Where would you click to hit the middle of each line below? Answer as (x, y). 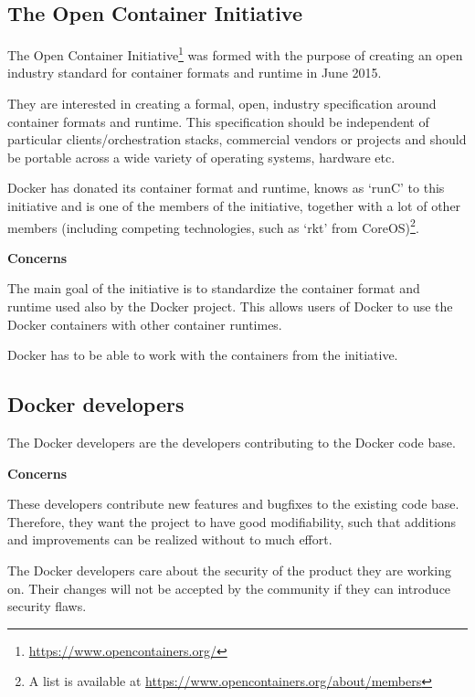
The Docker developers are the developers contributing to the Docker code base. (232, 443)
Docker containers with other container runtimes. (145, 324)
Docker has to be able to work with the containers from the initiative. (203, 355)
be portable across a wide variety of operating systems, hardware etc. (201, 157)
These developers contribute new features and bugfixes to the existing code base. (233, 504)
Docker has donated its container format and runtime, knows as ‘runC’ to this (226, 188)
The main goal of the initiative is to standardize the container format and (214, 288)
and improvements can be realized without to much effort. (170, 539)
